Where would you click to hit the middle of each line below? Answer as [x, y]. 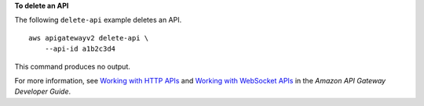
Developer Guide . [42, 92]
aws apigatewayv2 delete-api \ [89, 38]
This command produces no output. [73, 66]
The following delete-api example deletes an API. [98, 20]
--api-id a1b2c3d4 [80, 49]
